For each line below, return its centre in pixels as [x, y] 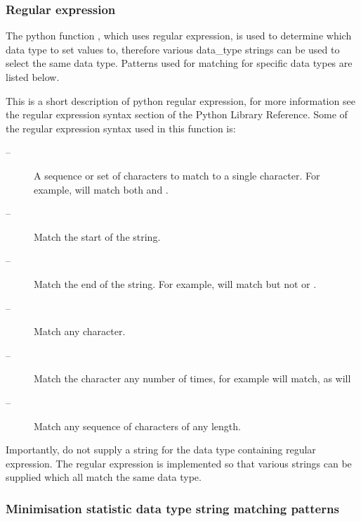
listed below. [33, 77]
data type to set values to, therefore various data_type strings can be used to [173, 49]
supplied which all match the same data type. [104, 477]
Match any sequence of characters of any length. [137, 426]
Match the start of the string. [97, 236]
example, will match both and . [101, 189]
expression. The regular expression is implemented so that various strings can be [179, 463]
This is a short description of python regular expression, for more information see [180, 100]
